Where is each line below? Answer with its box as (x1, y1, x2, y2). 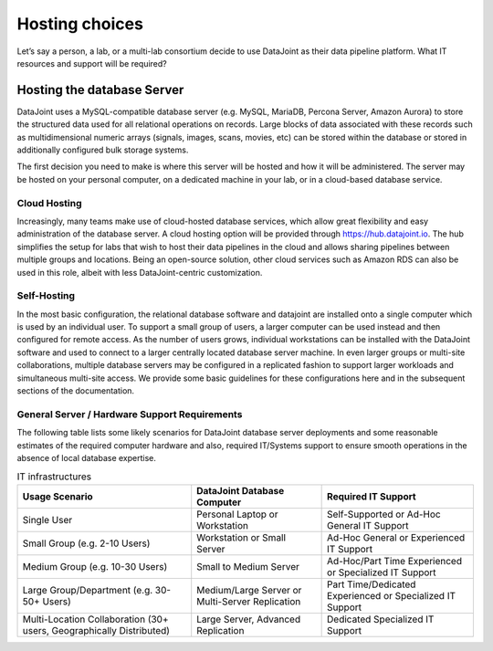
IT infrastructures (16, 470, 91, 483)
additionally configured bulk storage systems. (16, 144, 189, 155)
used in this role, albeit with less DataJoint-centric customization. (16, 267, 263, 278)
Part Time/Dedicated (327, 578, 416, 591)
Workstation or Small (196, 530, 287, 543)
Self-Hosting (16, 289, 76, 302)
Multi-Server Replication (196, 594, 301, 607)
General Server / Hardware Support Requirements (16, 407, 243, 420)
